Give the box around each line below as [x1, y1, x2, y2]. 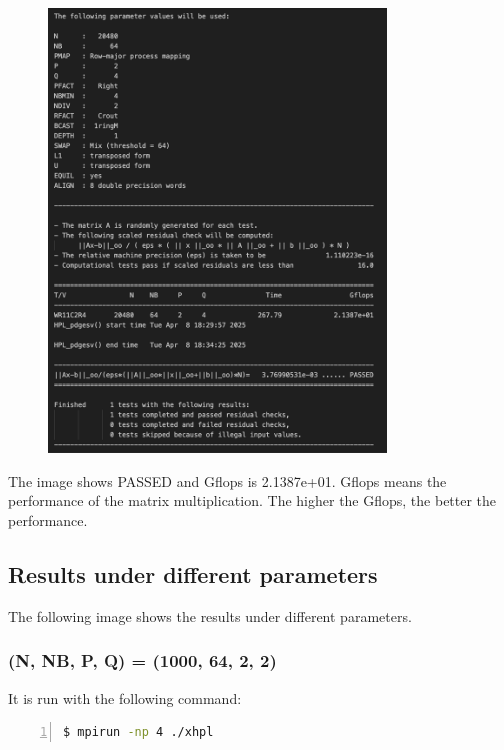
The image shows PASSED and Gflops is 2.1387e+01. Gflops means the [8, 470, 447, 491]
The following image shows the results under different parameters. [8, 605, 412, 626]
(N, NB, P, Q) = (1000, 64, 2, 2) [8, 648, 277, 673]
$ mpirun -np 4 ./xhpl [63, 725, 214, 740]
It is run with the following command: [8, 687, 242, 708]
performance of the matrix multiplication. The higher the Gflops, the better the [8, 490, 497, 511]
